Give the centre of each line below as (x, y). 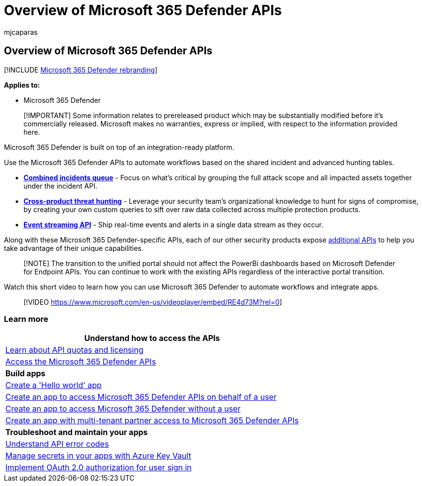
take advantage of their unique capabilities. (74, 248)
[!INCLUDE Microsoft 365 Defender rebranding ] (81, 70)
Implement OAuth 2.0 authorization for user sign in (99, 468)
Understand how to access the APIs (152, 338)
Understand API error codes (57, 444)
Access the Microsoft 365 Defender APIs (81, 362)
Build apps (25, 374)
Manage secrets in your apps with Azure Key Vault (98, 456)
